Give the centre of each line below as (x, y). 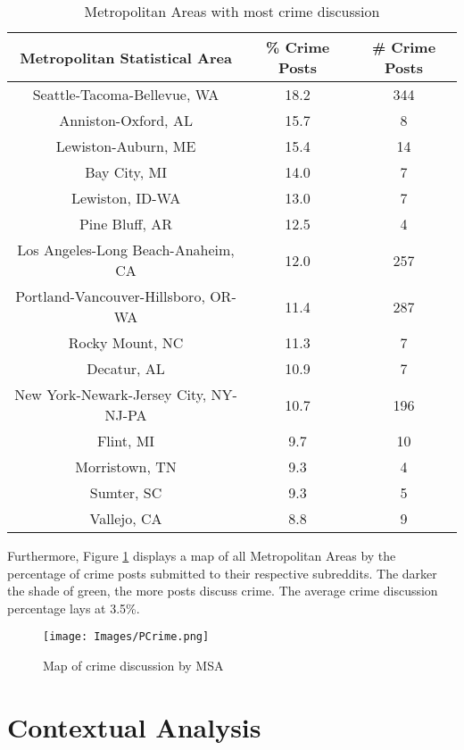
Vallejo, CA (126, 518)
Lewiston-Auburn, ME (126, 146)
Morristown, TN (126, 467)
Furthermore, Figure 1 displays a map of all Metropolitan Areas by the (202, 555)
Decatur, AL (126, 368)
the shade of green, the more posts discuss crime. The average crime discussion (223, 591)
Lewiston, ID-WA (126, 198)
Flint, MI (126, 441)
